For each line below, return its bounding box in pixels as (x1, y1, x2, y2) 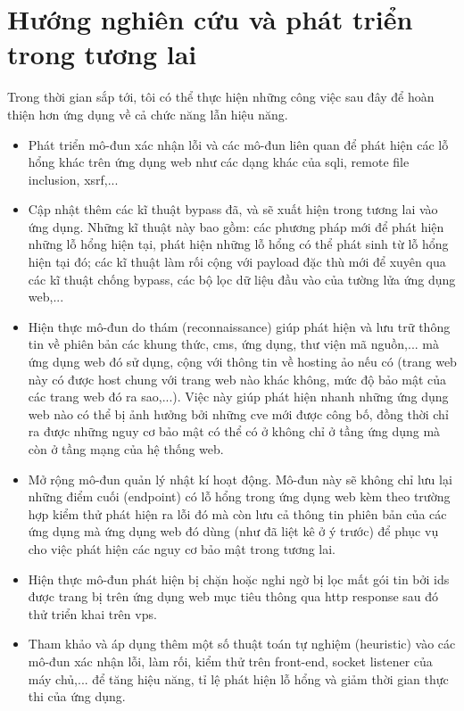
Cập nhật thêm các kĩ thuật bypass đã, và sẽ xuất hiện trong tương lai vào (28, 200, 438, 219)
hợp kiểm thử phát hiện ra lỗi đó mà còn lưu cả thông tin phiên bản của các (28, 504, 447, 523)
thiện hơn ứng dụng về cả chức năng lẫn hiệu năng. (7, 104, 288, 123)
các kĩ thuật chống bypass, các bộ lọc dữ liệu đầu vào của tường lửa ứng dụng (28, 269, 456, 288)
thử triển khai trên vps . (28, 604, 157, 623)
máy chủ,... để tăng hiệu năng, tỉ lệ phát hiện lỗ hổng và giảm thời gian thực (28, 669, 449, 688)
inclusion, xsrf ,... (28, 169, 119, 188)
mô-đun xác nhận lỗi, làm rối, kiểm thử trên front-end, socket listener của (28, 651, 433, 670)
